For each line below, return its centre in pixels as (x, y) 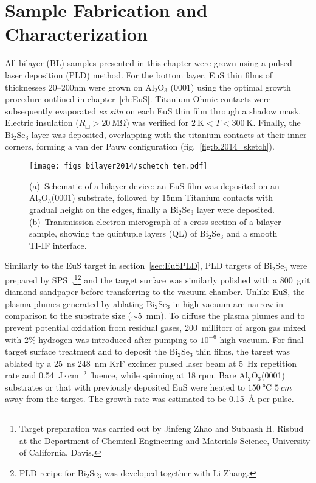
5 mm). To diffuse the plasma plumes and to (221, 315)
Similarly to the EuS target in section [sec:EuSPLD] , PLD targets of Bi (139, 266)
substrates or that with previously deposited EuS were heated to (125, 387)
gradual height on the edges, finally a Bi (104, 209)
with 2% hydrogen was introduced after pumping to (101, 339)
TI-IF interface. (58, 245)
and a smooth (252, 233)
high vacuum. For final (262, 339)
